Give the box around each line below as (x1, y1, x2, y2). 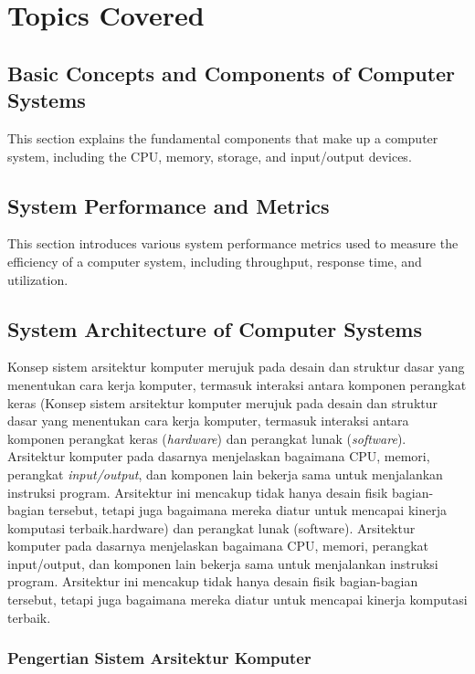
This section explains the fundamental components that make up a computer (7, 128, 438, 147)
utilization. (7, 269, 69, 289)
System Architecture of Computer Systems (7, 314, 422, 342)
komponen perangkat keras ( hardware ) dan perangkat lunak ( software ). (7, 428, 406, 448)
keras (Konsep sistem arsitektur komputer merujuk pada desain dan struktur (7, 393, 438, 412)
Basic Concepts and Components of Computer (7, 58, 456, 87)
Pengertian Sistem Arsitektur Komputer (7, 647, 311, 669)
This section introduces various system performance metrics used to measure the (7, 234, 459, 253)
